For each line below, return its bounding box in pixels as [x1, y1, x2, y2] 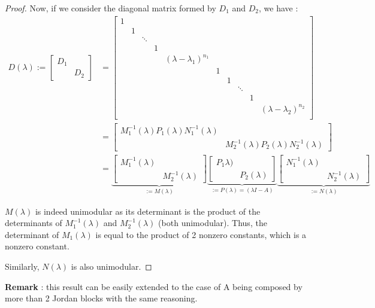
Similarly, [5, 260, 40, 272]
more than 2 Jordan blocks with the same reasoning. [5, 292, 198, 304]
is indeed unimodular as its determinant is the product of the [35, 205, 261, 217]
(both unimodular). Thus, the [158, 216, 267, 229]
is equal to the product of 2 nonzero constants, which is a [95, 228, 307, 240]
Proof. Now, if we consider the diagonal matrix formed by [5, 2, 216, 14]
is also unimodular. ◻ [71, 260, 152, 272]
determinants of [5, 216, 62, 229]
